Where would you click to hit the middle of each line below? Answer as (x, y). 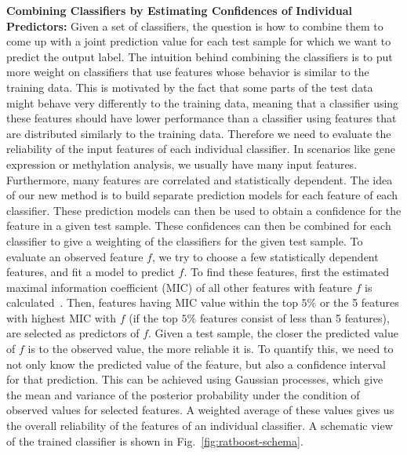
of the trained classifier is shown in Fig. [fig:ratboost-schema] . (155, 440)
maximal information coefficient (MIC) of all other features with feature (179, 287)
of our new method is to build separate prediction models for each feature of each (202, 195)
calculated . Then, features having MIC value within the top (152, 302)
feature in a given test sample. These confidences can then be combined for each (199, 226)
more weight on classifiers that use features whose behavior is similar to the (188, 72)
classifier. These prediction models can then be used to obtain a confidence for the (204, 210)
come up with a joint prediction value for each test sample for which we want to (199, 41)
